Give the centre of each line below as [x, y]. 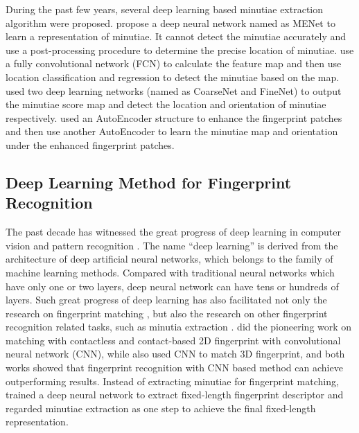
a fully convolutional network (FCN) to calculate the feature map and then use [174, 63]
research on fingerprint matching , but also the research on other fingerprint [167, 313]
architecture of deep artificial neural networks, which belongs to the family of [169, 259]
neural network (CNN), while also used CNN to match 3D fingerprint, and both [175, 354]
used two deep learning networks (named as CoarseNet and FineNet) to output [174, 90]
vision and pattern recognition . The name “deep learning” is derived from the [172, 245]
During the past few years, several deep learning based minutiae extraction [165, 9]
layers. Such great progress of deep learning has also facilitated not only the [166, 300]
